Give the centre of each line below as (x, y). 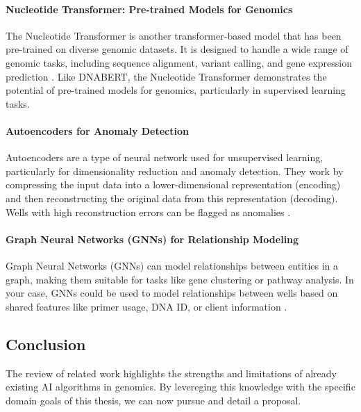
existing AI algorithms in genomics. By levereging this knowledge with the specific (180, 387)
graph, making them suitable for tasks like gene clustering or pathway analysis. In (180, 279)
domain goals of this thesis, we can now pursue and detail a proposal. (153, 400)
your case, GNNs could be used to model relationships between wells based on (172, 293)
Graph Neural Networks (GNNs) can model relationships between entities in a (172, 265)
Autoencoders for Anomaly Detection (97, 130)
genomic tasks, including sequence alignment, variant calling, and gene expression (179, 62)
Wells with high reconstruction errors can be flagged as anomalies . (148, 212)
